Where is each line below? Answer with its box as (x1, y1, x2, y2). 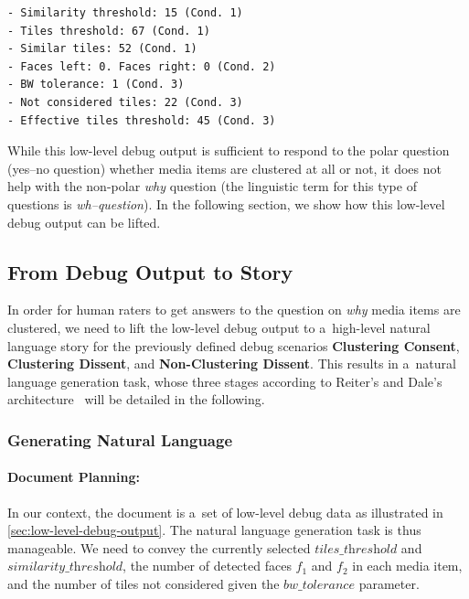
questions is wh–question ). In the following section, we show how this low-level (7, 194, 445, 213)
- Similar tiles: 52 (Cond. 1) (7, 42, 197, 56)
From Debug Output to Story (7, 257, 293, 285)
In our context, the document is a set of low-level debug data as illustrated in (7, 502, 443, 521)
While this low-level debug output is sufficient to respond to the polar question (7, 141, 450, 160)
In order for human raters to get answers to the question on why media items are (7, 300, 461, 319)
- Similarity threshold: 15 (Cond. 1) (7, 6, 243, 19)
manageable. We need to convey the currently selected (7, 538, 311, 557)
